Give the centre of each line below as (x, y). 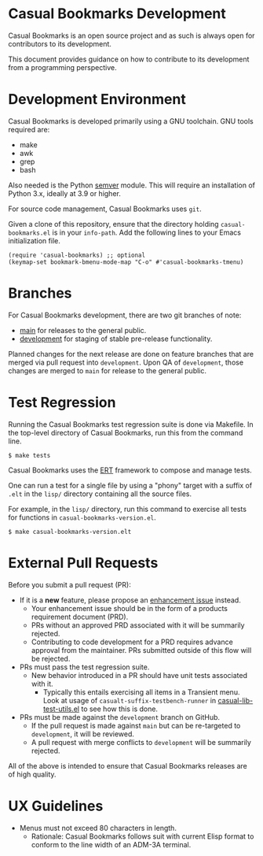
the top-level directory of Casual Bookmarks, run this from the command (126, 432)
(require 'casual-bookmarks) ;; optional (77, 255)
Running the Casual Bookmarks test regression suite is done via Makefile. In (131, 424)
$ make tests (29, 455)
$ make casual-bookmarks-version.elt (70, 532)
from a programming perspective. (62, 67)
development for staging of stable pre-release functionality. (116, 339)
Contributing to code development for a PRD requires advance (132, 642)
